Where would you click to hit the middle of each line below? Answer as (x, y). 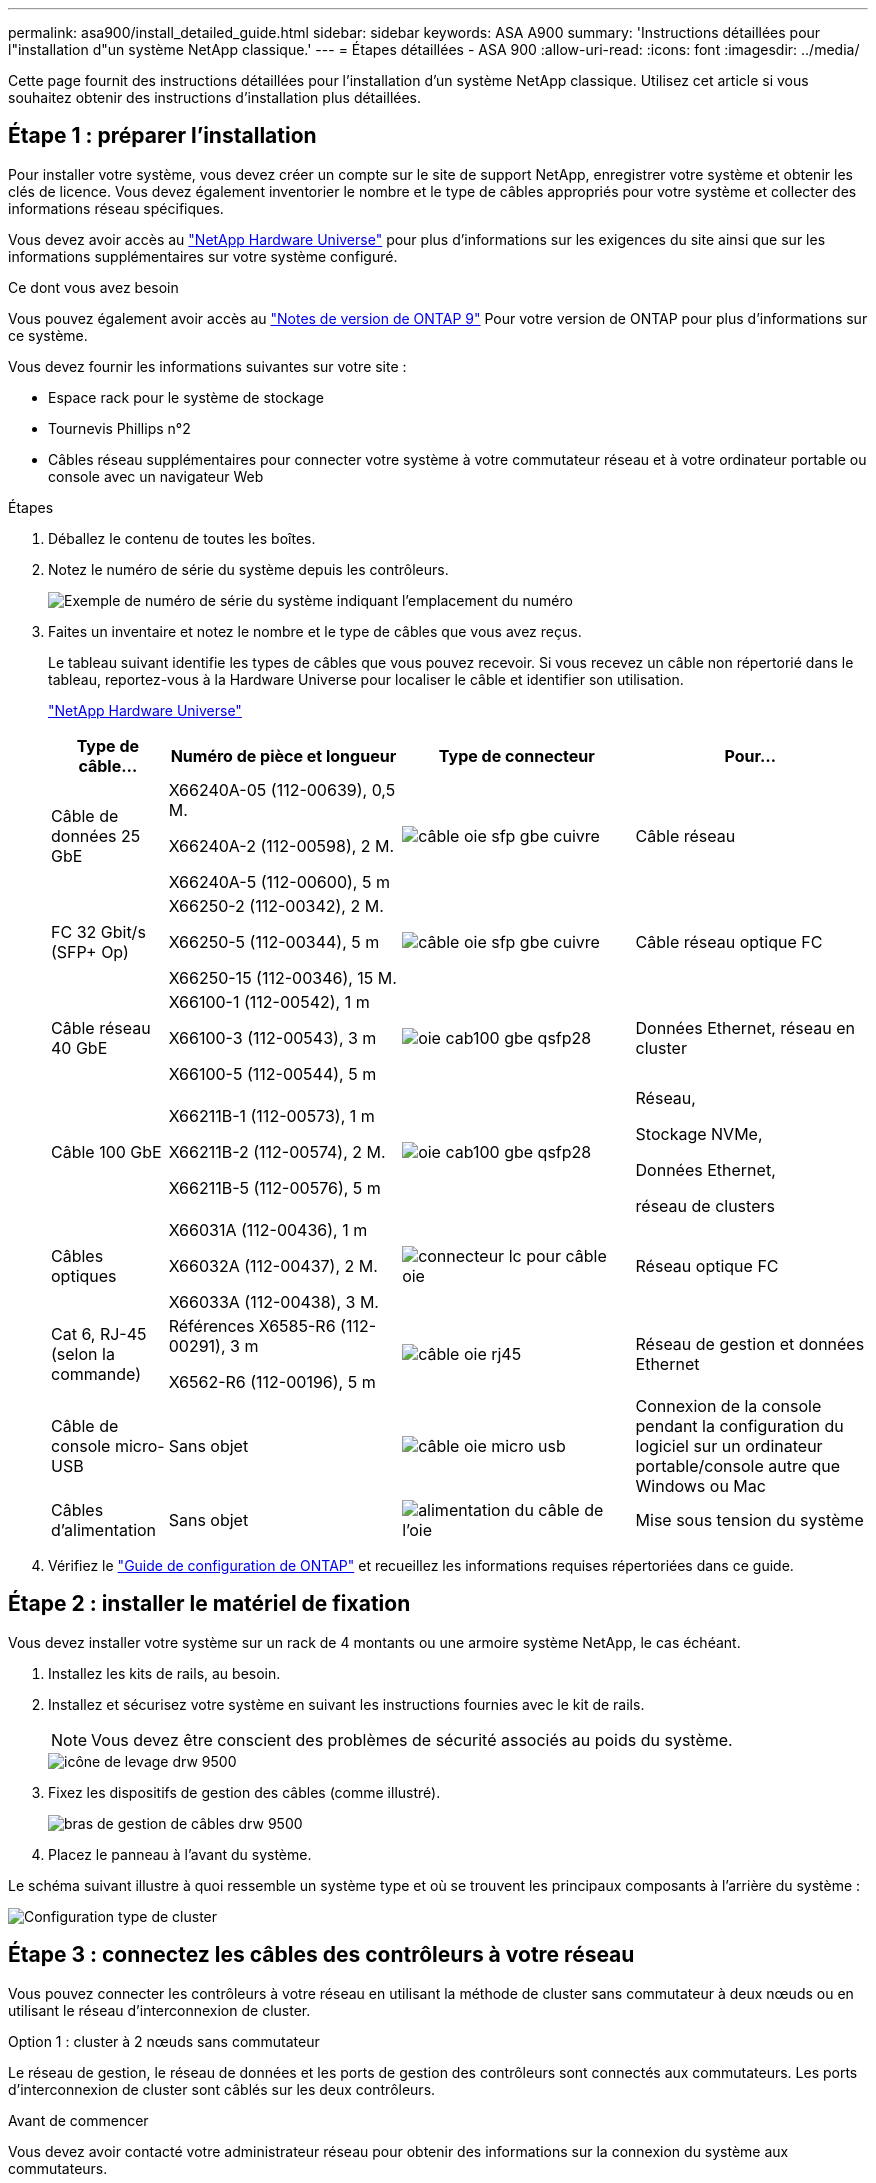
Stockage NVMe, (699, 1133)
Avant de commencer (78, 2120)
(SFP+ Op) (90, 951)
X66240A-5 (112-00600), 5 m (279, 881)
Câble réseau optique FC (729, 941)
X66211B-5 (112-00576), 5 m (274, 1187)
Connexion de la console (728, 1405)
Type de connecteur (516, 755)
